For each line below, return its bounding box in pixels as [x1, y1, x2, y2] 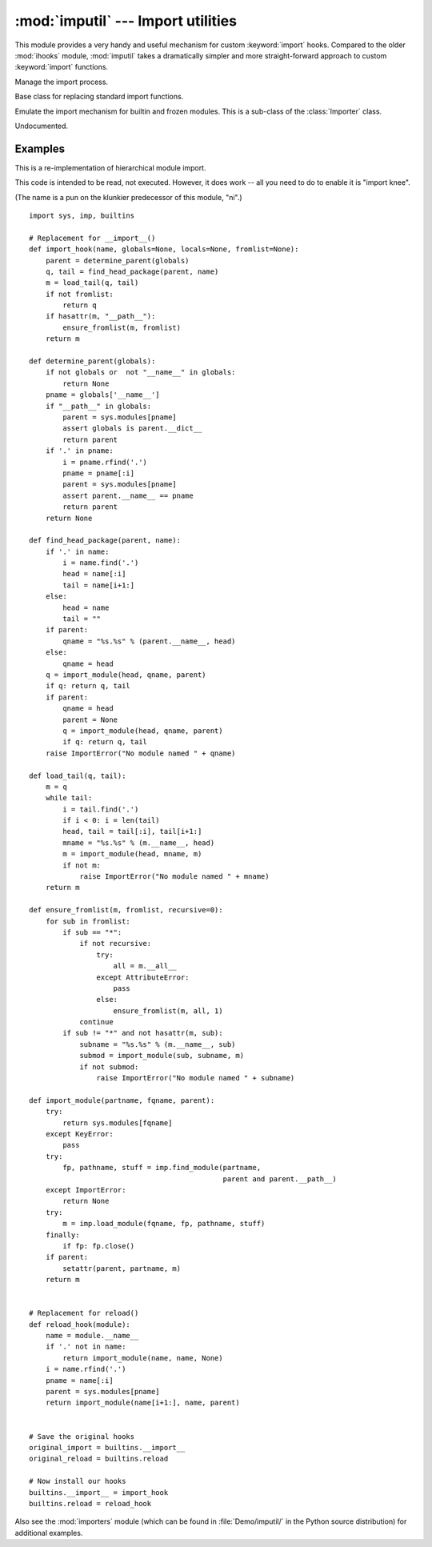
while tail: [45, 793, 93, 803]
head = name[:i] [62, 569, 126, 579]
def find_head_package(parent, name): [29, 536, 182, 545]
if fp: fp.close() [62, 1241, 135, 1250]
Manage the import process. [14, 77, 108, 86]
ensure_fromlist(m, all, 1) [113, 1006, 223, 1016]
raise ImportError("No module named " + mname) [79, 872, 270, 881]
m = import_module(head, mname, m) [62, 849, 202, 859]
